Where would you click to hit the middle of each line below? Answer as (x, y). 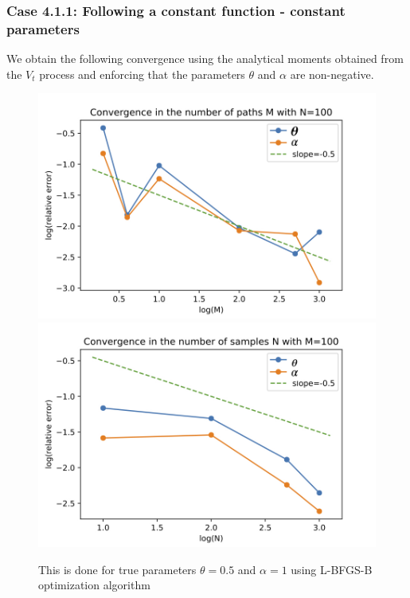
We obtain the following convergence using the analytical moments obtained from (205, 59)
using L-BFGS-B (332, 569)
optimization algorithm (94, 585)
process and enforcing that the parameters (142, 74)
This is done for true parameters (117, 569)
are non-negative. (332, 74)
